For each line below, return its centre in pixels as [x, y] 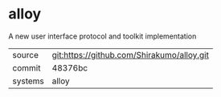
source [25, 55]
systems [28, 81]
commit [27, 67]
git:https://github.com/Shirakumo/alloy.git [130, 55]
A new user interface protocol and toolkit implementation [102, 36]
